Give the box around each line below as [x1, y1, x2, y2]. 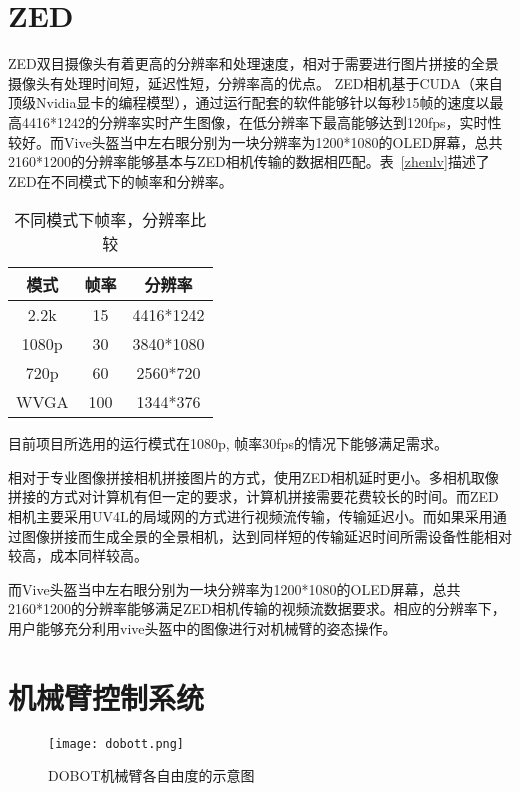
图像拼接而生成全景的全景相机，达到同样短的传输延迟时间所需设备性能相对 [21, 525, 512, 546]
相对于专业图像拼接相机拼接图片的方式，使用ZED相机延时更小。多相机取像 [8, 466, 499, 487]
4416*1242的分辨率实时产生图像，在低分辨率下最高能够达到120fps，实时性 [21, 111, 502, 132]
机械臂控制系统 [8, 676, 205, 717]
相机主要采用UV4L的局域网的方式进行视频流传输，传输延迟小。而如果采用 [8, 506, 493, 527]
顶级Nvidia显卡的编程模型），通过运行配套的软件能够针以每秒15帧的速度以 [8, 92, 490, 113]
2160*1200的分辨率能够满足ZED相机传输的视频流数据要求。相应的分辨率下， [8, 598, 506, 619]
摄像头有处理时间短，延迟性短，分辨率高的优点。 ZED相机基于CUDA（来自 [8, 72, 503, 93]
